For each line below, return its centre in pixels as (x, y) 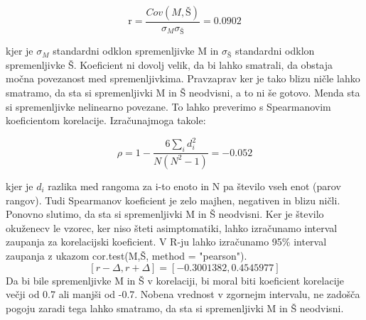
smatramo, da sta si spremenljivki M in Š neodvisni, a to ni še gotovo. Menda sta (183, 92)
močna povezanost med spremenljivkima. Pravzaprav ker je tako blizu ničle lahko (183, 78)
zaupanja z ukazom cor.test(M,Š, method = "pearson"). (127, 255)
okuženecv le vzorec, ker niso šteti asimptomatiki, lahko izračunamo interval (172, 227)
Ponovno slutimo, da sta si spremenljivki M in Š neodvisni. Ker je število (165, 214)
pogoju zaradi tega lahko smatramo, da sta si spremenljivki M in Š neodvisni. (175, 308)
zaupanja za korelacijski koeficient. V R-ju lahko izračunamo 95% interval (166, 242)
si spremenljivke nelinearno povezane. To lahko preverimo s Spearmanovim (168, 106)
